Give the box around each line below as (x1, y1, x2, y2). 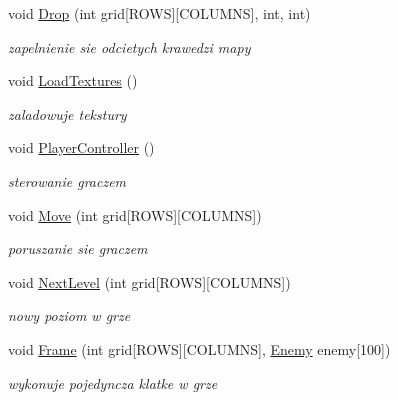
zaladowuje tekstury (8, 103, 127, 124)
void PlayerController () (8, 137, 155, 158)
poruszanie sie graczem (8, 238, 148, 259)
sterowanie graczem (8, 170, 127, 191)
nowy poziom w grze (8, 305, 131, 326)
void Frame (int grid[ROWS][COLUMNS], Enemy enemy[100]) (8, 338, 391, 359)
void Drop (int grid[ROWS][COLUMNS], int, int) (8, 3, 311, 23)
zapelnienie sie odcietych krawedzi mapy (8, 36, 251, 57)
